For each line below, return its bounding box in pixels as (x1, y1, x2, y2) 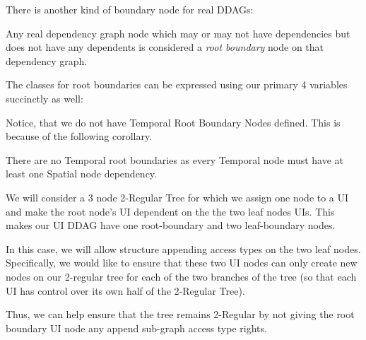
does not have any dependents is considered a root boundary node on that (6, 40, 324, 54)
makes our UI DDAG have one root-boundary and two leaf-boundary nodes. (6, 218, 336, 233)
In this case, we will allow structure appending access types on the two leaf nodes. (6, 241, 361, 256)
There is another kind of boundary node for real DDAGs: (6, 2, 254, 16)
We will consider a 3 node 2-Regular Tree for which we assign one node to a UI (6, 189, 349, 204)
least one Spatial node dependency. (6, 166, 157, 181)
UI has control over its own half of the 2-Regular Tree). (6, 283, 245, 298)
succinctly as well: (6, 90, 83, 105)
